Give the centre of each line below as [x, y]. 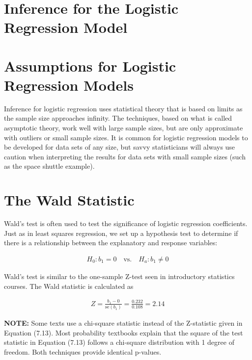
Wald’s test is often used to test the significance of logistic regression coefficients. [126, 223]
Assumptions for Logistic [90, 65]
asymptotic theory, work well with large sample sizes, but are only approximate [124, 128]
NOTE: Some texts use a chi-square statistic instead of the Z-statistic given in [123, 323]
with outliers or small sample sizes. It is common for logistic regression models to [126, 137]
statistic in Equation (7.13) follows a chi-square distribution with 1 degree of [119, 342]
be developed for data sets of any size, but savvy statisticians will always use [120, 147]
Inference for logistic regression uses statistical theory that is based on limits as [123, 108]
